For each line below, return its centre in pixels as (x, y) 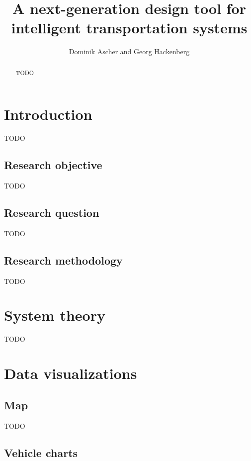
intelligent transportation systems (129, 28)
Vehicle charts (41, 452)
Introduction (48, 114)
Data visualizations (71, 373)
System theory (55, 315)
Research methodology (63, 260)
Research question (52, 213)
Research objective (53, 165)
